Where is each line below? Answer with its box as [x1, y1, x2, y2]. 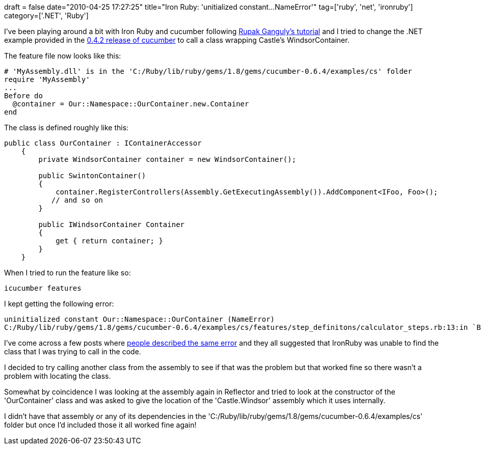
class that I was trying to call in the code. [4, 347, 141, 356]
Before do [4, 92, 43, 100]
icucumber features [4, 284, 82, 292]
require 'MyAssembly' [4, 75, 90, 83]
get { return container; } [56, 237, 163, 245]
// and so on [51, 196, 103, 204]
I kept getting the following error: [4, 299, 114, 308]
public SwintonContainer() [38, 172, 146, 180]
